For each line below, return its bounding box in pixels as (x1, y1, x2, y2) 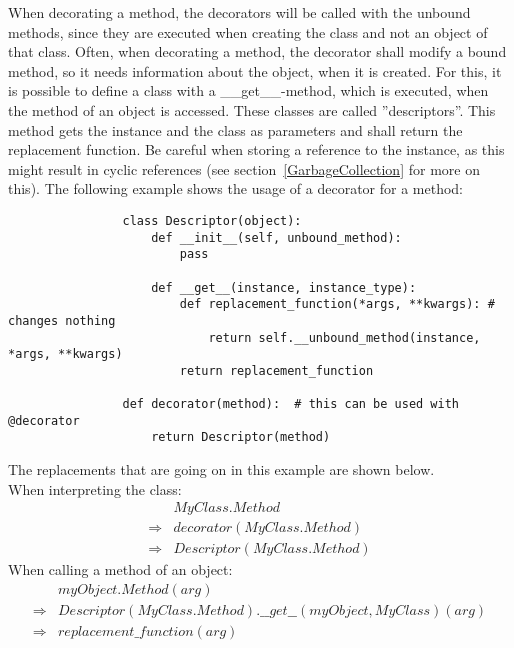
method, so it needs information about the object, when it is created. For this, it (8, 60, 502, 81)
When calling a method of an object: (8, 559, 233, 580)
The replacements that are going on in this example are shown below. (8, 459, 435, 480)
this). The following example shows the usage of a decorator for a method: (8, 178, 464, 199)
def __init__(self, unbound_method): (151, 230, 402, 245)
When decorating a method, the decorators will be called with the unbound (8, 2, 471, 22)
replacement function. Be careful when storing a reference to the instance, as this (8, 139, 505, 160)
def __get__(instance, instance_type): (151, 280, 417, 295)
